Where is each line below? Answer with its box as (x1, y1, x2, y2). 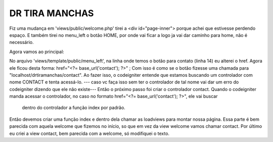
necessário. (9, 39, 34, 45)
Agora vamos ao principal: (9, 49, 64, 55)
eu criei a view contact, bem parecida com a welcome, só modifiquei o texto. (9, 130, 169, 136)
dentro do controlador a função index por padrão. (22, 105, 126, 111)
